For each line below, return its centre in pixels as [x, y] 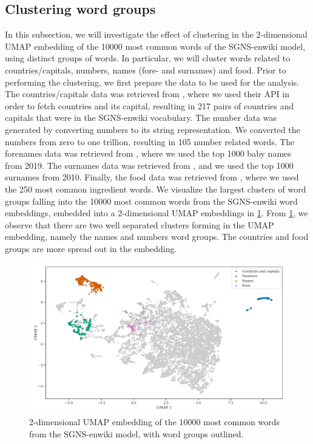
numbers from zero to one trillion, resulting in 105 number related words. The [150, 141]
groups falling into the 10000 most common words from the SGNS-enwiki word [151, 201]
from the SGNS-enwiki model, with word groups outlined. [136, 433]
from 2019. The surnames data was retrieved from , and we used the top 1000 [149, 165]
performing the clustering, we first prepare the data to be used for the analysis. [152, 82]
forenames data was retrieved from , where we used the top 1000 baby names [148, 153]
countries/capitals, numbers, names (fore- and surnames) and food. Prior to [146, 70]
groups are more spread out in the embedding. [91, 248]
